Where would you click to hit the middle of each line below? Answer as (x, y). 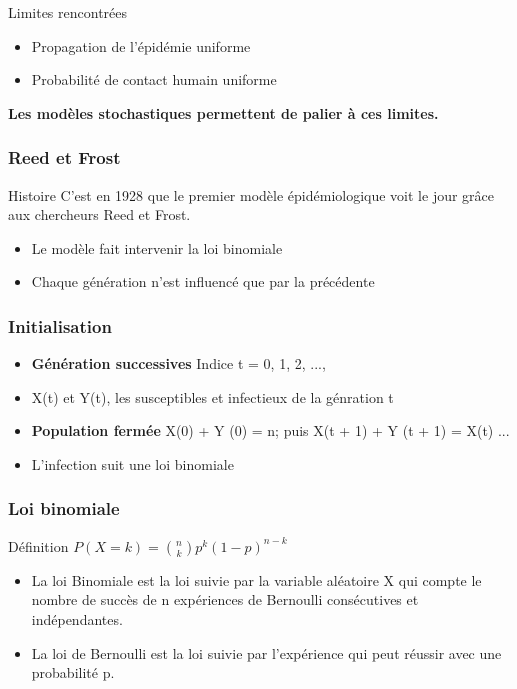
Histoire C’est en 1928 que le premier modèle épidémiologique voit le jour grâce (251, 194)
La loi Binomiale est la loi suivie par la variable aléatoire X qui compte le (256, 579)
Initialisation (60, 325)
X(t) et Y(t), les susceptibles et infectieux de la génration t (212, 396)
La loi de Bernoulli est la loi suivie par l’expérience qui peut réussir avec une (266, 652)
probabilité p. (73, 672)
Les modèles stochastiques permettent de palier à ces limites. (223, 112)
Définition (38, 545)
